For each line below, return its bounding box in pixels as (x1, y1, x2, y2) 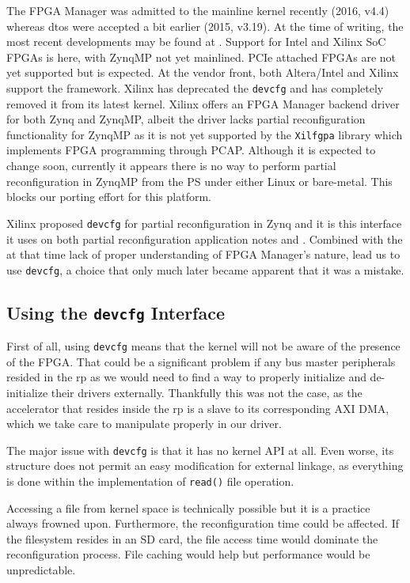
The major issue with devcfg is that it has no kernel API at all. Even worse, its (6, 441, 394, 458)
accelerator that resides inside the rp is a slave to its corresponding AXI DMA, (6, 399, 389, 416)
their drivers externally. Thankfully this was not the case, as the (51, 384, 363, 400)
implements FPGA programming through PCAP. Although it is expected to (6, 142, 376, 158)
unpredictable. (6, 562, 76, 578)
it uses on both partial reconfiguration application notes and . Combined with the (6, 230, 403, 247)
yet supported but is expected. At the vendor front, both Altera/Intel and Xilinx (6, 64, 399, 81)
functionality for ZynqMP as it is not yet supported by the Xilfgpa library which (6, 126, 403, 142)
